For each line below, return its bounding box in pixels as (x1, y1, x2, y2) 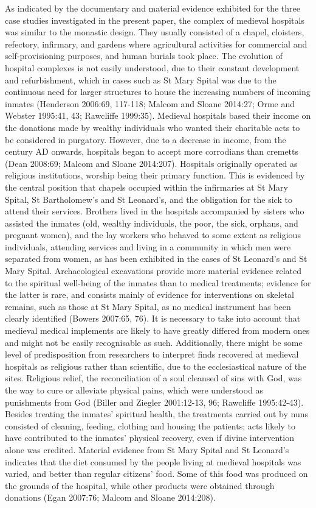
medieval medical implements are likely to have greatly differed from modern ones (5, 324, 310, 337)
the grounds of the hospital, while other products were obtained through (5, 479, 275, 492)
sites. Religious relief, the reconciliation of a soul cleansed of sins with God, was (5, 372, 302, 384)
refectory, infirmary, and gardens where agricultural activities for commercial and (5, 37, 307, 50)
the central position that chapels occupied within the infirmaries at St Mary (5, 180, 288, 193)
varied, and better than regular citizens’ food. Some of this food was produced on (5, 467, 308, 480)
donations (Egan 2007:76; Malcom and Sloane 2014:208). (5, 491, 216, 504)
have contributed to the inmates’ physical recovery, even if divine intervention (5, 431, 294, 444)
